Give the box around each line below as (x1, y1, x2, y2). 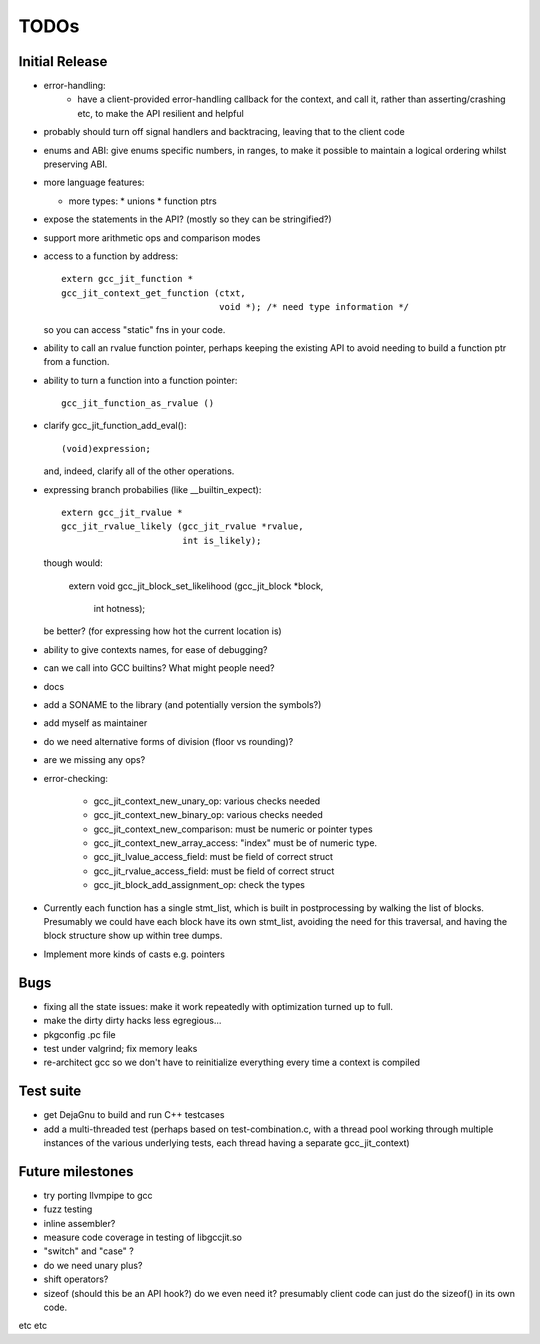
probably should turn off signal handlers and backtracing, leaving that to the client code (43, 126, 405, 138)
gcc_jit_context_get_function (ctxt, (61, 287, 247, 299)
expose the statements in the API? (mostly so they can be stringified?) (43, 213, 332, 225)
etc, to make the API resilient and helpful (77, 107, 244, 119)
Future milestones (18, 1163, 134, 1180)
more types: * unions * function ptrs (68, 195, 217, 207)
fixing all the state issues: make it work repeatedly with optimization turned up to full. (43, 1000, 394, 1012)
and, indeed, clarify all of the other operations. (43, 465, 235, 477)
